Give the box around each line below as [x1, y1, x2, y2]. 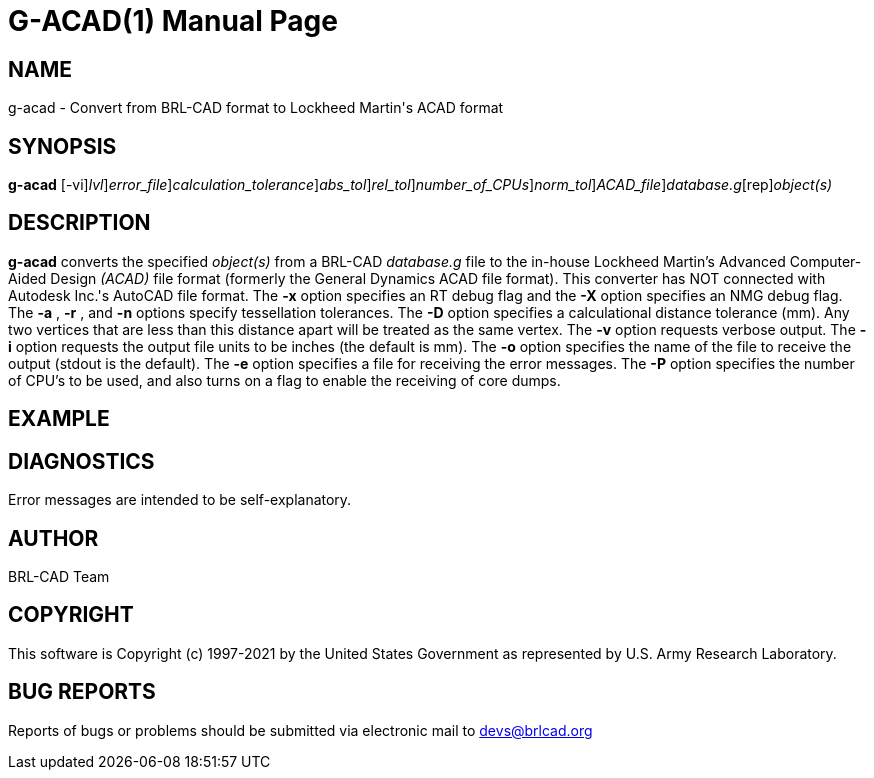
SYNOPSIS [8, 133, 117, 159]
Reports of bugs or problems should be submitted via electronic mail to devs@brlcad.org [8, 721, 593, 739]
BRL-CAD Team [8, 567, 110, 585]
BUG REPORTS [8, 679, 156, 705]
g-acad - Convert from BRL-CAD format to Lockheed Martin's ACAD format [8, 99, 504, 117]
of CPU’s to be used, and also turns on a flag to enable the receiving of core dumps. [8, 371, 561, 389]
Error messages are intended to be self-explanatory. [8, 491, 352, 509]
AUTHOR [8, 525, 99, 551]
